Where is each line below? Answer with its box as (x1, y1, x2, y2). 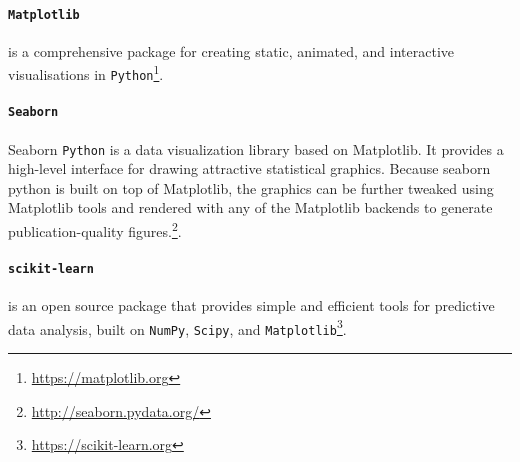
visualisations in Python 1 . (8, 61, 164, 85)
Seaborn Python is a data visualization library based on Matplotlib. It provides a (8, 138, 504, 159)
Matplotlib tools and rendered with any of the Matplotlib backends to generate (8, 197, 493, 218)
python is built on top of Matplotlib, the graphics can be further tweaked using (8, 177, 494, 198)
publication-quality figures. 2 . (8, 218, 182, 241)
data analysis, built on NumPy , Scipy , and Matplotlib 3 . (8, 315, 347, 339)
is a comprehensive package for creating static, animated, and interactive (8, 40, 455, 61)
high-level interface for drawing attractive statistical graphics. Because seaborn (8, 158, 491, 179)
